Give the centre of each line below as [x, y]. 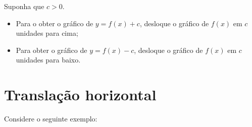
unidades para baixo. [48, 60]
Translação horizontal [80, 94]
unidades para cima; [47, 33]
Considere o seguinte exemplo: [51, 119]
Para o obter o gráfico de [55, 23]
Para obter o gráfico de [52, 50]
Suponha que [24, 6]
